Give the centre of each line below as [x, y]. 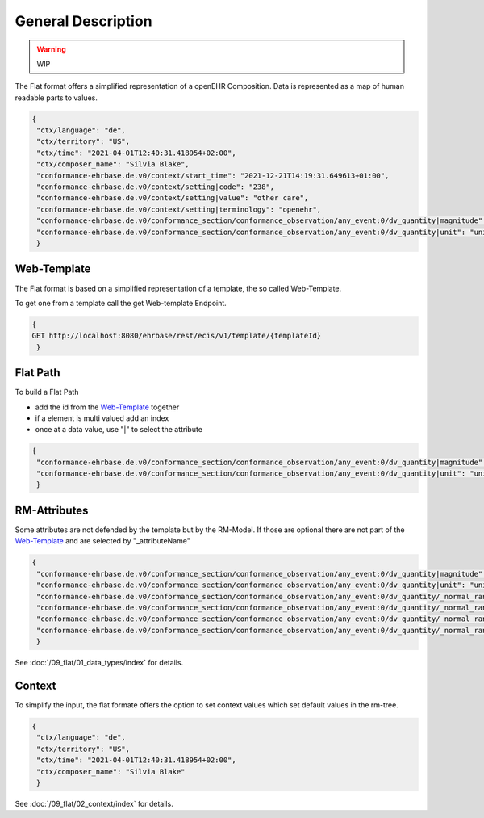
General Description [83, 21]
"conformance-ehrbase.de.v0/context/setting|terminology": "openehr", [179, 209]
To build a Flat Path [47, 392]
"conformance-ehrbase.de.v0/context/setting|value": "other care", [173, 198]
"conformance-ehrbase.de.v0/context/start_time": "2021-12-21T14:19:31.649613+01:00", [213, 175]
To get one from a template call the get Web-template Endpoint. [121, 303]
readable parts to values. [56, 98]
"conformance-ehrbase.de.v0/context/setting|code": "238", [156, 187]
